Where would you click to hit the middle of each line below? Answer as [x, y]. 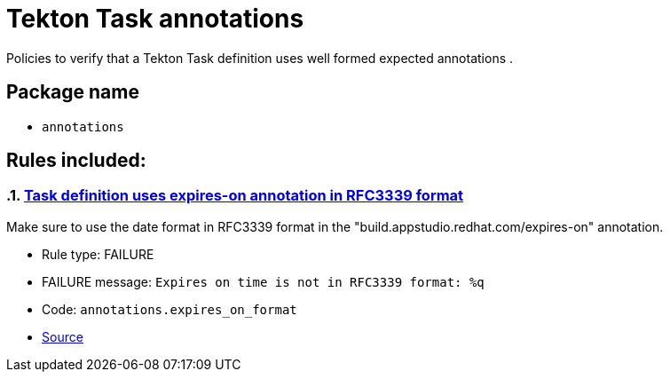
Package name [73, 92]
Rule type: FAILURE [98, 254]
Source [63, 336]
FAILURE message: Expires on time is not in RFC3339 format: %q [263, 281]
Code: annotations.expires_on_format [169, 309]
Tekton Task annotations [155, 19]
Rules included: [76, 161]
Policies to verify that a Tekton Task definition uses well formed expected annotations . [260, 58]
